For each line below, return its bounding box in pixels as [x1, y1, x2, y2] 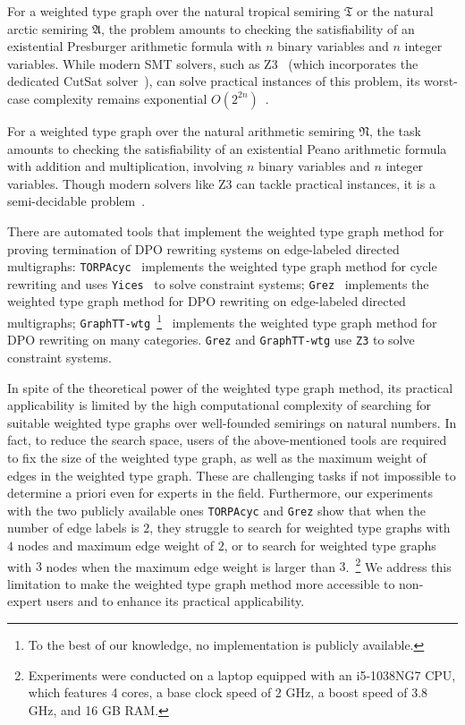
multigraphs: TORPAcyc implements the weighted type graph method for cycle [7, 257, 437, 276]
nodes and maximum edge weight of [17, 536, 215, 554]
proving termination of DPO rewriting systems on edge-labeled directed [7, 239, 400, 258]
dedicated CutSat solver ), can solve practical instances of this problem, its [7, 72, 420, 90]
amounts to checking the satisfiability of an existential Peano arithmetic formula [7, 139, 447, 158]
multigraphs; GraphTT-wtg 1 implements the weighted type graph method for [7, 311, 437, 331]
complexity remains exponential [33, 89, 207, 107]
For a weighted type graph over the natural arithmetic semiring [7, 121, 355, 140]
